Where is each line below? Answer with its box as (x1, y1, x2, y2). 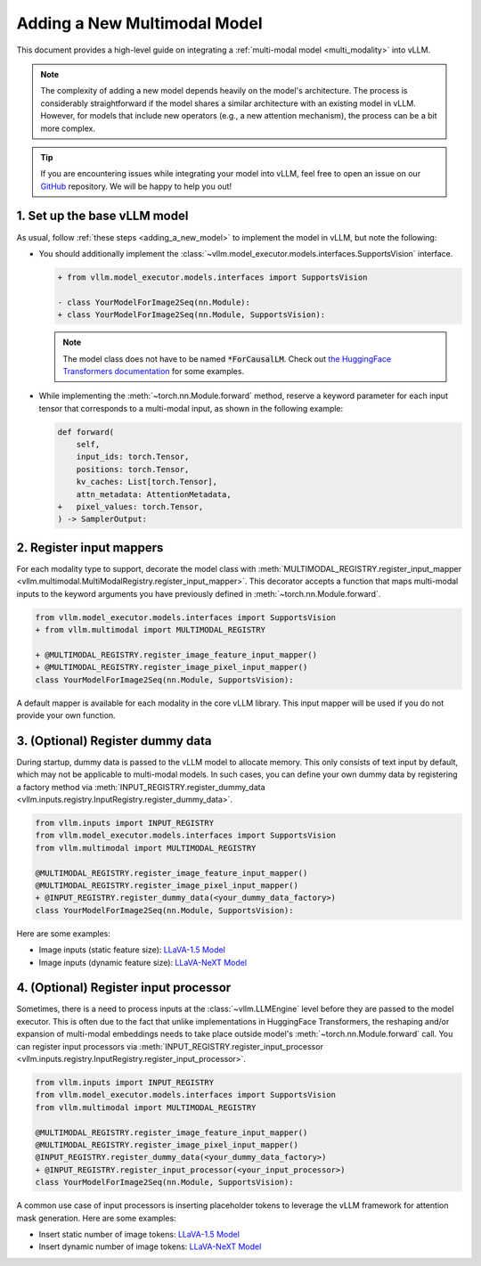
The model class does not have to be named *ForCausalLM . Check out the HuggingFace (62, 353, 392, 364)
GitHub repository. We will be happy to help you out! (40, 181, 232, 192)
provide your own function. (16, 709, 116, 721)
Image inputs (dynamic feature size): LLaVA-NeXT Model (38, 957, 248, 968)
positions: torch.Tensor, (76, 464, 190, 474)
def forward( (57, 427, 115, 437)
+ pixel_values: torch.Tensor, (57, 502, 204, 511)
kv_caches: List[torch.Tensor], (76, 477, 218, 487)
